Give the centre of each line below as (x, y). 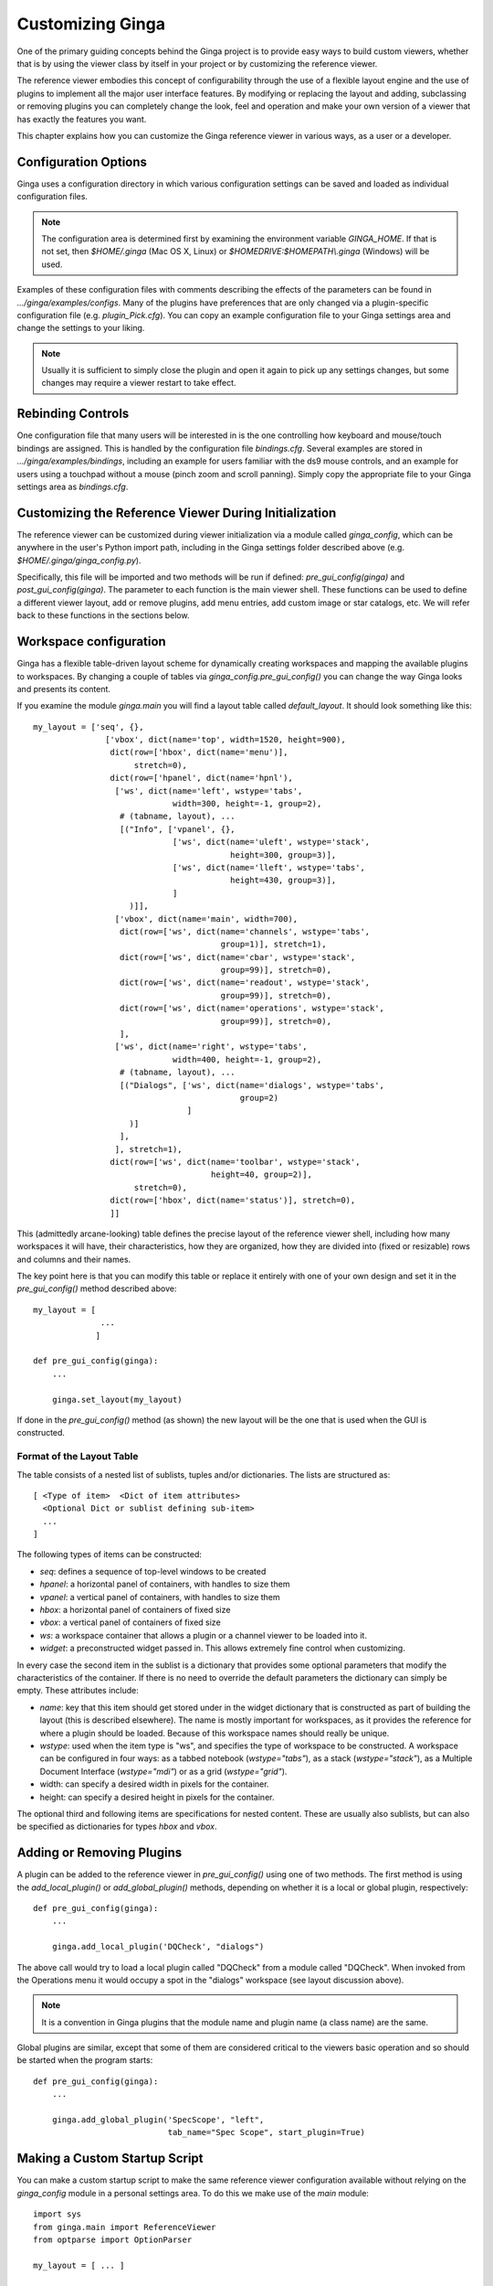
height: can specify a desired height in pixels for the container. (157, 1797)
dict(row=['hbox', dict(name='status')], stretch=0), (233, 1201)
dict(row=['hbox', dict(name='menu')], (199, 753)
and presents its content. (64, 689)
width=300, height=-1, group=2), (247, 804)
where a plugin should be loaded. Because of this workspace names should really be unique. (215, 1733)
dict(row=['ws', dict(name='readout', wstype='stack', (245, 983)
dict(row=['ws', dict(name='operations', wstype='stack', (252, 1009)
